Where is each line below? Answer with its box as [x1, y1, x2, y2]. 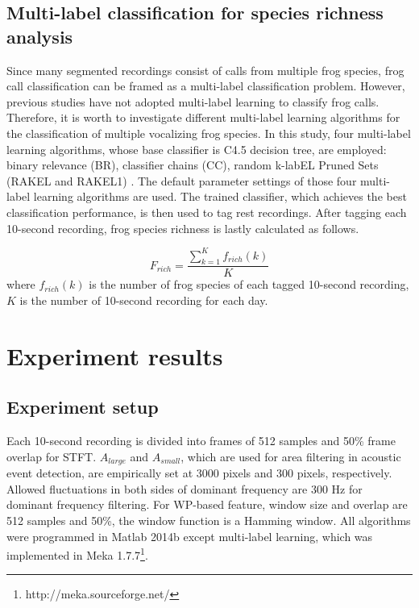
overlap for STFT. [6, 448, 97, 464]
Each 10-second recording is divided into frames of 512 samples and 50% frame [6, 432, 396, 449]
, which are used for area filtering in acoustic [180, 448, 401, 464]
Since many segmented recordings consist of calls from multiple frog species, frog [6, 61, 404, 78]
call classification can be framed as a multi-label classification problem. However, [6, 77, 405, 94]
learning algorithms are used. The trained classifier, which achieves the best [33, 188, 407, 205]
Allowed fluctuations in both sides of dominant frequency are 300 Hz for [6, 480, 363, 497]
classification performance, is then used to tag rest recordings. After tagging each [6, 203, 407, 220]
